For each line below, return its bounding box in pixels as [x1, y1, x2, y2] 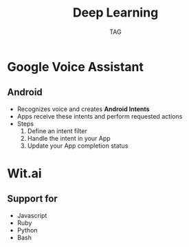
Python [16, 226, 38, 234]
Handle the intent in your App [27, 134, 111, 142]
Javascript [16, 211, 47, 219]
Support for [7, 193, 58, 205]
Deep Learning [72, 5, 159, 21]
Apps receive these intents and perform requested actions [16, 112, 183, 120]
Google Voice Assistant [7, 59, 144, 75]
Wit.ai [7, 166, 43, 181]
